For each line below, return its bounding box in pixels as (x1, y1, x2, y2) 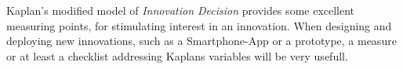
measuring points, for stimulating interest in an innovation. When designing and (6, 17, 392, 33)
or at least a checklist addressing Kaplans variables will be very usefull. (6, 47, 348, 64)
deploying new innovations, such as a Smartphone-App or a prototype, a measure (6, 33, 397, 49)
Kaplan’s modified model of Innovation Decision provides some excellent (6, 2, 355, 18)
